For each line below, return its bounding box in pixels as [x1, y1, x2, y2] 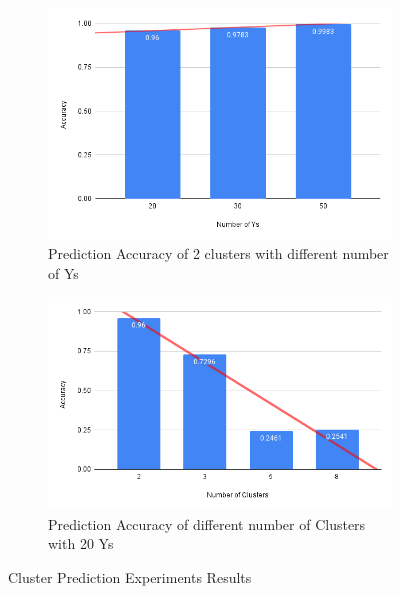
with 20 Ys [48, 533, 114, 554]
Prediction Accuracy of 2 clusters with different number [48, 243, 389, 264]
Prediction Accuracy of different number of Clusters [48, 513, 366, 534]
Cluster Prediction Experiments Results [8, 566, 252, 587]
